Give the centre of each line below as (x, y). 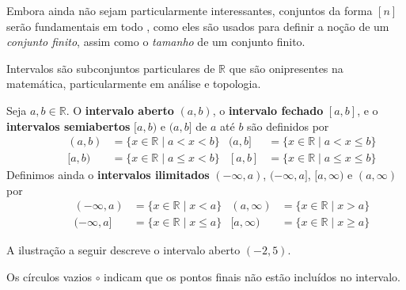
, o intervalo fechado (268, 110)
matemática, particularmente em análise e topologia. (134, 84)
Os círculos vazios (49, 277)
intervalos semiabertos (68, 126)
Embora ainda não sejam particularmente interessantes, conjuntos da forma (190, 10)
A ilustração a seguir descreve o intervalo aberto (123, 250)
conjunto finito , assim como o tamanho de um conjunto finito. (156, 42)
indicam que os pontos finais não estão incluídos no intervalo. (252, 277)
